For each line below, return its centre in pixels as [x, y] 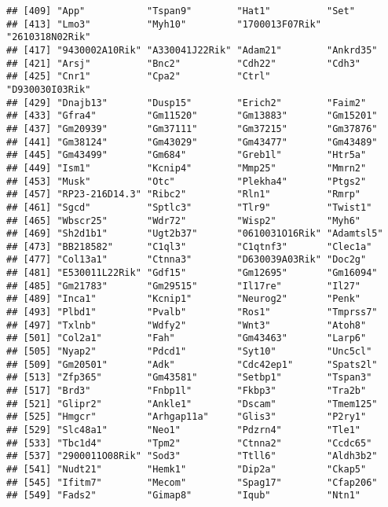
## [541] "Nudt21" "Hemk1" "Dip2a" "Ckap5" [187, 469]
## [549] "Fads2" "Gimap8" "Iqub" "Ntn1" [184, 496]
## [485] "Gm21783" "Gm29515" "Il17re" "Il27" [184, 286]
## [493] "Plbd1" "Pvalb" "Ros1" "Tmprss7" [192, 312]
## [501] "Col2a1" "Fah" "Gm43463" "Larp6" [187, 338]
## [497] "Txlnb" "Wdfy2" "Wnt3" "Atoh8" [187, 325]
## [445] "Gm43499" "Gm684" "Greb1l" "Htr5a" [187, 155]
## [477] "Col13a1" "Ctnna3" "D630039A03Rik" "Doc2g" [187, 260]
